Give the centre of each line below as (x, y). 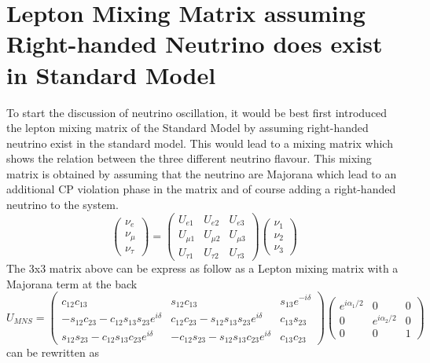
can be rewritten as (53, 352)
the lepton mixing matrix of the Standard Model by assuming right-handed (187, 128)
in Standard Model (111, 74)
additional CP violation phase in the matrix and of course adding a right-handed (201, 189)
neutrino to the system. (62, 205)
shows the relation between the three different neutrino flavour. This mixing (189, 158)
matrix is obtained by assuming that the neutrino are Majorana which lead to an (202, 173)
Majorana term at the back (72, 283)
